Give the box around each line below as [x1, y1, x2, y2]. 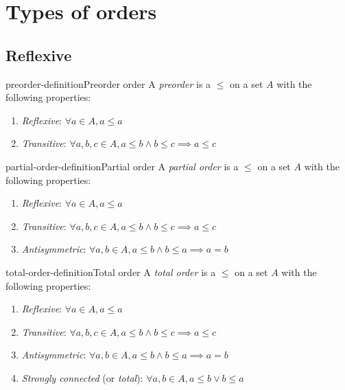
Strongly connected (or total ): [21, 370, 143, 385]
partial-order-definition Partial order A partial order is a [5, 159, 239, 173]
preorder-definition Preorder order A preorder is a [5, 76, 211, 91]
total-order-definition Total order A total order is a [5, 264, 216, 279]
